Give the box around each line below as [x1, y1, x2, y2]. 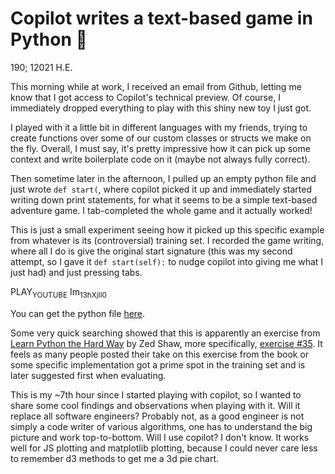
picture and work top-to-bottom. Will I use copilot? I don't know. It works [10, 431, 310, 443]
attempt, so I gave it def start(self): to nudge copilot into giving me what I [10, 255, 324, 267]
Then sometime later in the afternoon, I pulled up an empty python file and [10, 172, 317, 184]
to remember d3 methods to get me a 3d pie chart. [10, 452, 220, 464]
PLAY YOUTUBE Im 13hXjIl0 [10, 285, 107, 300]
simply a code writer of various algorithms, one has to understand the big [10, 420, 313, 432]
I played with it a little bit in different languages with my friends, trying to [10, 121, 308, 133]
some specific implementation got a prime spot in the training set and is [10, 358, 306, 371]
